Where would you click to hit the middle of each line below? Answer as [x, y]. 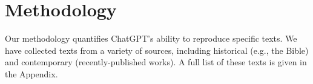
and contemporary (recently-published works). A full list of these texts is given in [156, 62]
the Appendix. [31, 73]
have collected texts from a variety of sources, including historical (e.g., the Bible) [157, 50]
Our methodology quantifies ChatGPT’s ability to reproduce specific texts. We [151, 38]
